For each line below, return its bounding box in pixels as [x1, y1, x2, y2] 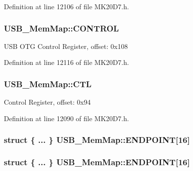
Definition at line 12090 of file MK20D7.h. [4, 113, 129, 123]
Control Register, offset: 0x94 [4, 97, 91, 107]
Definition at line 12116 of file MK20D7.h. [4, 57, 129, 67]
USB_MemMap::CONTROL [4, 22, 119, 34]
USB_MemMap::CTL [4, 78, 92, 90]
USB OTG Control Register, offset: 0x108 [4, 41, 128, 51]
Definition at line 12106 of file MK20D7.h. [4, 1, 129, 11]
